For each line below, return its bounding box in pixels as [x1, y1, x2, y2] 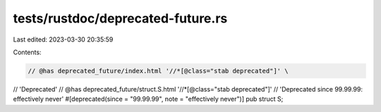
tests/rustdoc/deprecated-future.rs [13, 11, 228, 26]
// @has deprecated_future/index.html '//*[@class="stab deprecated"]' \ [28, 67, 289, 75]
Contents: [13, 48, 42, 56]
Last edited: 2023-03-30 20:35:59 [13, 35, 114, 44]
